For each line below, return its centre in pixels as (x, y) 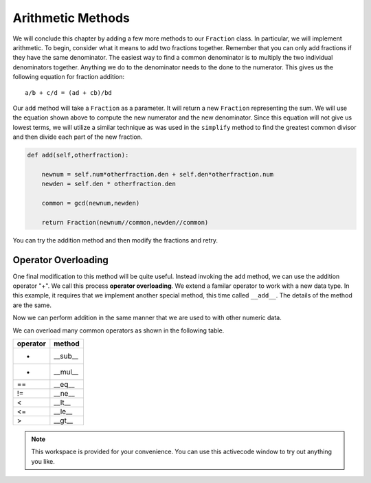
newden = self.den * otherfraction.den (109, 184)
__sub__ (66, 356)
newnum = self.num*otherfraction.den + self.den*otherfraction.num (158, 174)
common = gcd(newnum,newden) (91, 203)
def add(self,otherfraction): (78, 155)
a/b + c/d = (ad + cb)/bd (69, 92)
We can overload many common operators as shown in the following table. (119, 330)
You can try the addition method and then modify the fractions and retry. (115, 240)
